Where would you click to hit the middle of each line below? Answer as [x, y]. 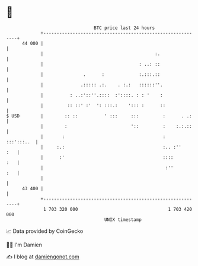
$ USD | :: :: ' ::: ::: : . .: [99, 116]
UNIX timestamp [123, 219]
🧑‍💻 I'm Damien [24, 245]
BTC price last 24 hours [124, 28]
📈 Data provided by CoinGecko [45, 231]
